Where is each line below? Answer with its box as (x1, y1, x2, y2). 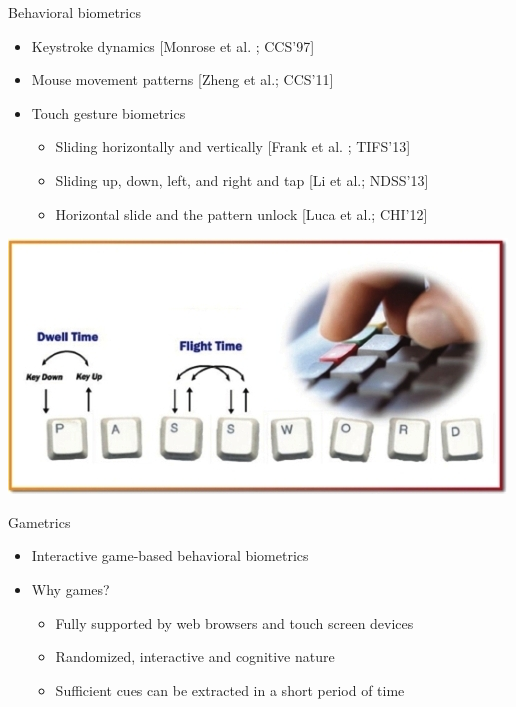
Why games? (31, 578, 110, 599)
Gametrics (8, 511, 71, 532)
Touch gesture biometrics (31, 102, 186, 123)
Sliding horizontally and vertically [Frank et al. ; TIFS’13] (55, 136, 411, 157)
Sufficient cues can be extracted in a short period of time (55, 679, 405, 700)
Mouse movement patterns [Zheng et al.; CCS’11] (31, 69, 334, 90)
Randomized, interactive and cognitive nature (55, 646, 335, 667)
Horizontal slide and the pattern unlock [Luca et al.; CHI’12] (55, 203, 428, 224)
